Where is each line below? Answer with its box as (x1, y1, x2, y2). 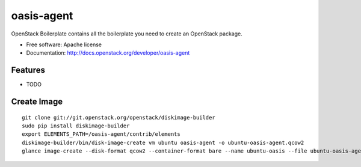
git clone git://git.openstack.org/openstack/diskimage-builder (22, 114, 216, 121)
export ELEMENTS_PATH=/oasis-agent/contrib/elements (22, 131, 180, 138)
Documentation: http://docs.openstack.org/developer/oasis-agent (26, 49, 190, 56)
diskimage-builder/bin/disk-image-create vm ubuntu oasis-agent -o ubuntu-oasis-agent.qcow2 (22, 139, 304, 146)
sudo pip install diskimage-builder (22, 123, 130, 129)
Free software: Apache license (26, 41, 102, 48)
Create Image (11, 97, 63, 107)
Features (11, 65, 45, 75)
